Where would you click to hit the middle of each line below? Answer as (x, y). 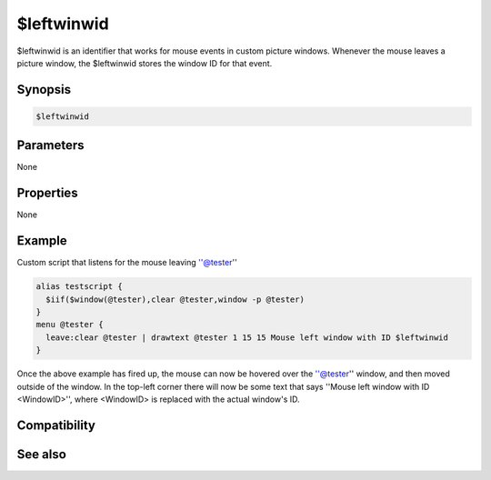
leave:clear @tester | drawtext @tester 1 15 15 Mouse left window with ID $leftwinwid (247, 337)
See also (42, 454)
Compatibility (56, 425)
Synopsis (44, 90)
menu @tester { (70, 325)
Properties (47, 193)
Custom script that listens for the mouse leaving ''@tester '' (127, 263)
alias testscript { (79, 287)
